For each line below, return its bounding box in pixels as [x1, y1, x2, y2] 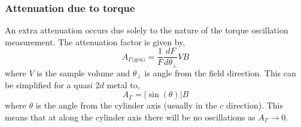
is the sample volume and [37, 66, 130, 79]
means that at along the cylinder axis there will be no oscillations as [5, 110, 256, 123]
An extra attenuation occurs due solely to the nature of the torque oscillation [5, 24, 288, 36]
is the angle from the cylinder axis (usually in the [35, 99, 217, 111]
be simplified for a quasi [5, 78, 93, 91]
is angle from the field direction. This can [144, 66, 296, 79]
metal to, [107, 78, 140, 91]
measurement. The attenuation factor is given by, [5, 35, 186, 48]
